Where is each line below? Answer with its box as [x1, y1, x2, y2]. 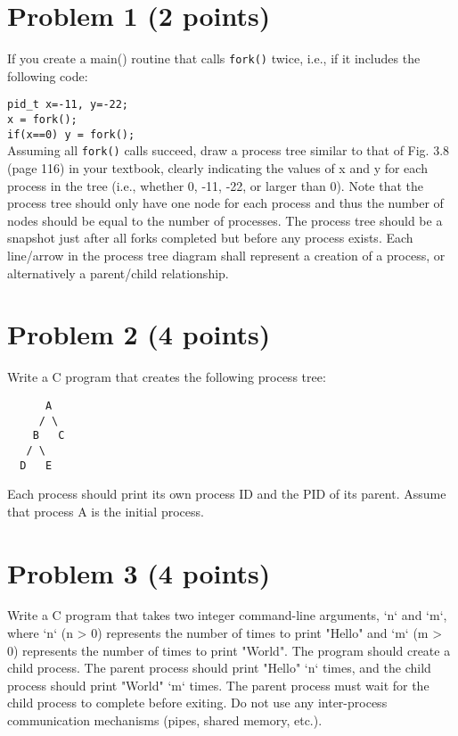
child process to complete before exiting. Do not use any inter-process [7, 693, 388, 712]
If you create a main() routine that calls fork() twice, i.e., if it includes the [7, 49, 421, 68]
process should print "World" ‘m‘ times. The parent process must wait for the [7, 675, 429, 694]
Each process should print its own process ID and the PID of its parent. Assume [7, 484, 446, 503]
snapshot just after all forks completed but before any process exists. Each [7, 228, 413, 247]
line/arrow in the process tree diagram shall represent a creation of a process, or [7, 245, 446, 264]
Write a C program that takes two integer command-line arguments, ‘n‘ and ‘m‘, [7, 606, 447, 624]
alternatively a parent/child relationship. [7, 263, 229, 282]
